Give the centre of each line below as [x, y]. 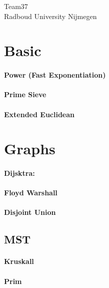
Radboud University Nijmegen [50, 16]
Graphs [30, 149]
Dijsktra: [19, 173]
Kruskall [19, 261]
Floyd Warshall [31, 193]
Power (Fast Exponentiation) [55, 75]
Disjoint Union [30, 212]
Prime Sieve [25, 94]
